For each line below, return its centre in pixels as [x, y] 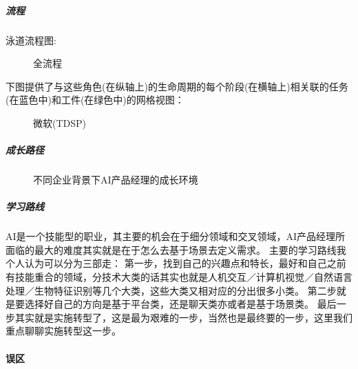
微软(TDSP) [60, 122]
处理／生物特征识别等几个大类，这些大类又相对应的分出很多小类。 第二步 [171, 290]
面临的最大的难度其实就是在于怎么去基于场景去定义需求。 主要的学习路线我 [176, 249]
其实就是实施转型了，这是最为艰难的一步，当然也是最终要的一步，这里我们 [183, 317]
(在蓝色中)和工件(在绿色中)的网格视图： [95, 100]
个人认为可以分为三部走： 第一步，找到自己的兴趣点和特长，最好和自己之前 [176, 263]
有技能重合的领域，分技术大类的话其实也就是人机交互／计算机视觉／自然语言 [179, 277]
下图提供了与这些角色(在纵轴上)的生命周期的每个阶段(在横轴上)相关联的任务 [177, 86]
